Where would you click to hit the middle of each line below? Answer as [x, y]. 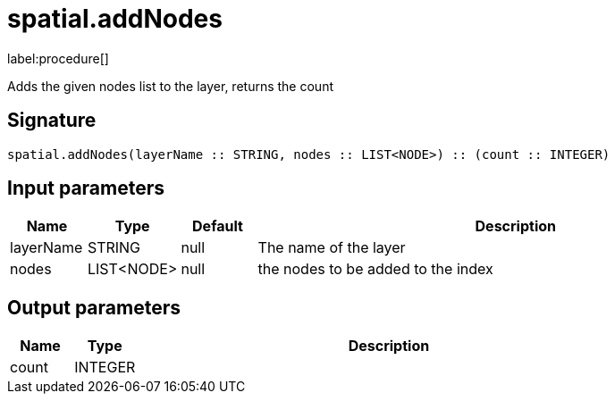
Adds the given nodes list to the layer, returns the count [170, 86]
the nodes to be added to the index [375, 269]
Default [218, 226]
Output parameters [94, 307]
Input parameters [86, 188]
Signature [52, 121]
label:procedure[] [58, 58]
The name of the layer [332, 248]
